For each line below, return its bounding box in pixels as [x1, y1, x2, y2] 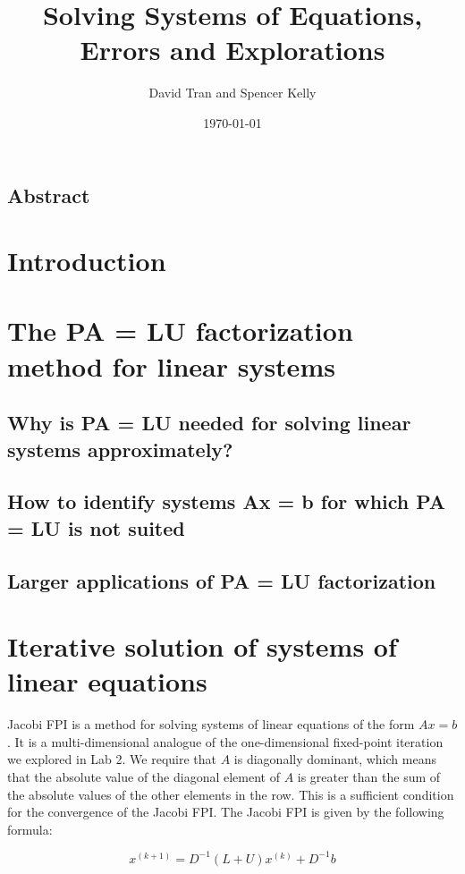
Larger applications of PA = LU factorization [7, 566, 436, 594]
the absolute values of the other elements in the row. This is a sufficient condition [7, 785, 454, 803]
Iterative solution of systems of [7, 628, 397, 665]
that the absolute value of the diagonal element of [7, 768, 280, 786]
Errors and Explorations [80, 31, 385, 68]
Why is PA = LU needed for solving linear [7, 409, 411, 437]
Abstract [7, 181, 90, 208]
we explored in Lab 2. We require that [7, 750, 217, 768]
